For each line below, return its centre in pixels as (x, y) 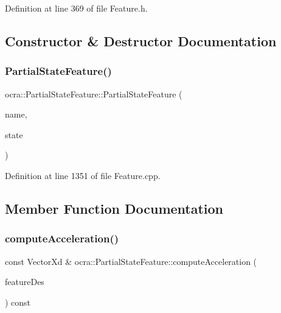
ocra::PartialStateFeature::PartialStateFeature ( (94, 93)
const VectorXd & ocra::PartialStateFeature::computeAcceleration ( (131, 261)
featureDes (25, 282)
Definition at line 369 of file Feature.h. (76, 8)
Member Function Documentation (114, 208)
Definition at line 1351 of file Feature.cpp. (83, 175)
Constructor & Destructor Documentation (141, 40)
